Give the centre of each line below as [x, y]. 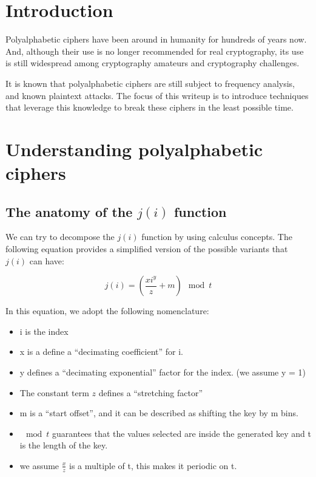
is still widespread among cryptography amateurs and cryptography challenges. [153, 63]
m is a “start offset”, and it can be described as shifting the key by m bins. [159, 413]
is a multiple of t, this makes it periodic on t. [153, 465]
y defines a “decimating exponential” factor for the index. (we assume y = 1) [163, 372]
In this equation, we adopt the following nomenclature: [107, 311]
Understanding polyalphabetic [134, 149]
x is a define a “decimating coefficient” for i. [101, 352]
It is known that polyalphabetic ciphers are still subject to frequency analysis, [150, 83]
